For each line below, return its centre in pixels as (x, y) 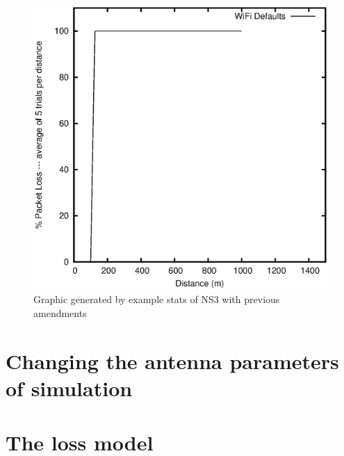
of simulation (69, 388)
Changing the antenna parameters (172, 360)
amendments (60, 312)
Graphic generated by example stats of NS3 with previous (157, 299)
